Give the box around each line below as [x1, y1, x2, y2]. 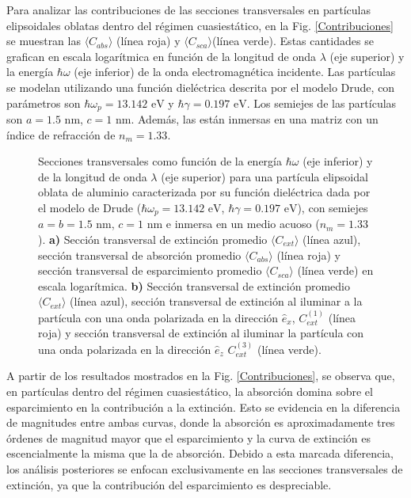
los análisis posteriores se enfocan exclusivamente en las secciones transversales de [6, 460, 403, 477]
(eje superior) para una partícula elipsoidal [161, 168, 368, 184]
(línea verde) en [297, 262, 374, 279]
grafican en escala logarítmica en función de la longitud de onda [6, 48, 317, 64]
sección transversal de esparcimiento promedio [38, 262, 262, 279]
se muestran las [6, 32, 81, 49]
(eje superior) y [329, 48, 405, 64]
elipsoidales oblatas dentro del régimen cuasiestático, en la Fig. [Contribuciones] [6, 17, 394, 33]
